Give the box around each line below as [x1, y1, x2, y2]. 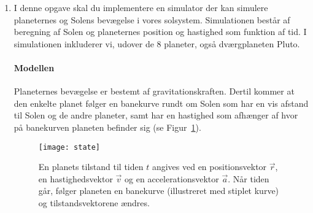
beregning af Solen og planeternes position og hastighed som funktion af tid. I [14, 25, 307, 38]
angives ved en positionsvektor [152, 160, 267, 173]
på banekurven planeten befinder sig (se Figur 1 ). [14, 120, 201, 133]
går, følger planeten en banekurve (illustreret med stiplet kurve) [38, 184, 279, 197]
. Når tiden [228, 172, 269, 185]
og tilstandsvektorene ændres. [38, 196, 150, 209]
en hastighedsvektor [38, 172, 113, 185]
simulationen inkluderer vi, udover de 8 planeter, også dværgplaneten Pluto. [14, 37, 300, 50]
